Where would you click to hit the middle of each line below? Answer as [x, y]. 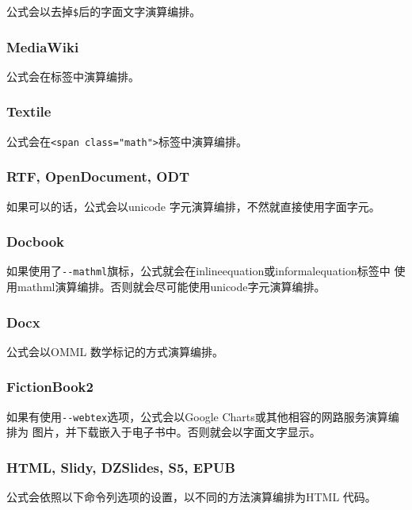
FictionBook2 [50, 387]
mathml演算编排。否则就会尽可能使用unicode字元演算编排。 [171, 287]
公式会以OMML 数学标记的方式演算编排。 [115, 351]
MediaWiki [43, 46]
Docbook [35, 242]
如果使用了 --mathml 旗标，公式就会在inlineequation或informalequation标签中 [198, 271]
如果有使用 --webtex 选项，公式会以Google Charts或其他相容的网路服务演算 [197, 416]
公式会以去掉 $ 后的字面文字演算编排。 [104, 11]
